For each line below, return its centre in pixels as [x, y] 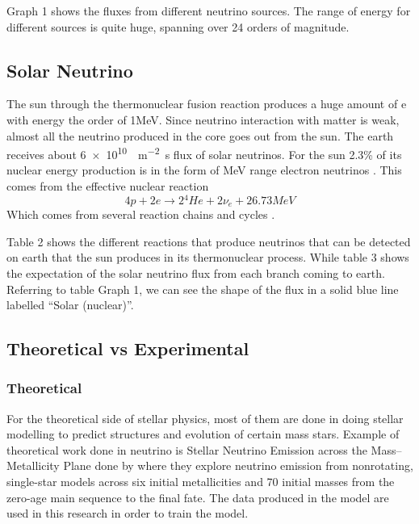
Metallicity [33, 465]
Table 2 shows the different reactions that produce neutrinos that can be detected [209, 241]
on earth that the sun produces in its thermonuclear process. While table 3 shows [208, 257]
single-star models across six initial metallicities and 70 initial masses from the [201, 482]
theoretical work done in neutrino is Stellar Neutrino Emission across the [187, 449]
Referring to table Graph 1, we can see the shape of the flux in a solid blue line [203, 289]
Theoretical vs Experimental [128, 348]
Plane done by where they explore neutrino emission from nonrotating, [238, 465]
